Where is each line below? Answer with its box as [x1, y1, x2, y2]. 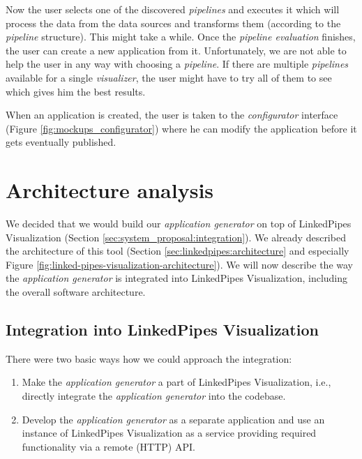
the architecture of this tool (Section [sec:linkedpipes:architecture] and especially [6, 243, 349, 258]
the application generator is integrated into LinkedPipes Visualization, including [6, 271, 348, 285]
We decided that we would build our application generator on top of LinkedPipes [6, 216, 352, 231]
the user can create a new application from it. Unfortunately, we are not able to [6, 43, 347, 57]
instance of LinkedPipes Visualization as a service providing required [22, 426, 317, 440]
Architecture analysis [6, 176, 214, 204]
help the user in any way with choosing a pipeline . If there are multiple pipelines [6, 57, 349, 71]
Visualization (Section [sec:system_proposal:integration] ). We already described [6, 229, 346, 244]
